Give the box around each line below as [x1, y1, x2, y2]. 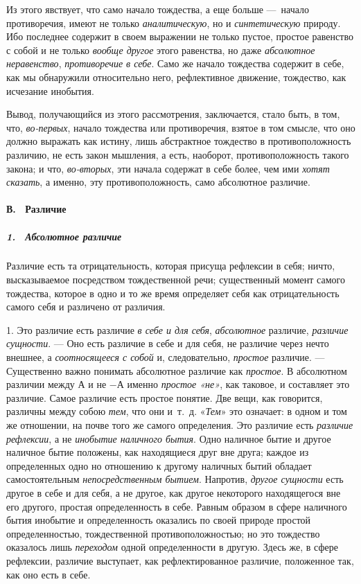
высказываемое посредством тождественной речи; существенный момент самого [6, 272, 345, 287]
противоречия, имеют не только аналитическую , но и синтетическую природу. [6, 15, 341, 30]
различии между [6, 377, 75, 391]
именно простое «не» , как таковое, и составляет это [127, 377, 350, 391]
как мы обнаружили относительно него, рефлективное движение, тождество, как [6, 69, 346, 84]
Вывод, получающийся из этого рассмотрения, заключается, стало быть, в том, [6, 107, 340, 121]
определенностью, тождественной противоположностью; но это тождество [6, 526, 320, 540]
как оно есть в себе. [6, 567, 91, 581]
